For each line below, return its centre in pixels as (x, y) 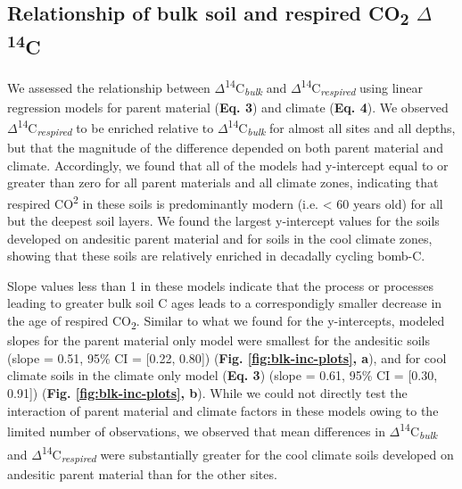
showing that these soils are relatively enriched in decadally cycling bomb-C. (216, 256)
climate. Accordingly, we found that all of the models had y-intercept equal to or (228, 165)
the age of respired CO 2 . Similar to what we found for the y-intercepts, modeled (226, 322)
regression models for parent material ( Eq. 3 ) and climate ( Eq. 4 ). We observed (228, 107)
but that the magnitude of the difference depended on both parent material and (225, 148)
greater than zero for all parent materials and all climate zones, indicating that (223, 182)
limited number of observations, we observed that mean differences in (196, 431)
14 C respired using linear (362, 87)
